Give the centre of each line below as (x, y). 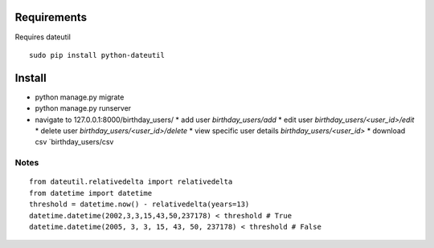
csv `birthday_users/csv (74, 142)
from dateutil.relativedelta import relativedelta (131, 182)
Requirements (51, 17)
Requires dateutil (43, 37)
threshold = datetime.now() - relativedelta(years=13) (139, 204)
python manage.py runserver (83, 108)
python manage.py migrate (80, 97)
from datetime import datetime (91, 193)
